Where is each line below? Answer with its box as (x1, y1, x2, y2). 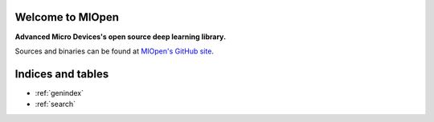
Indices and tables (14, 67, 109, 81)
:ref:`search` (35, 100, 76, 109)
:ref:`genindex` (35, 88, 84, 97)
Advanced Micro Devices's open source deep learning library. (14, 32, 227, 41)
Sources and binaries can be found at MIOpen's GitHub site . (14, 46, 215, 56)
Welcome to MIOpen (14, 10, 120, 24)
